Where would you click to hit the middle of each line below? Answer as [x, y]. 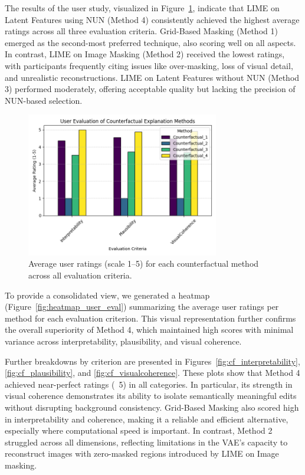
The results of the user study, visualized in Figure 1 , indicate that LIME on [142, 8]
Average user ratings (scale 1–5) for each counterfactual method [144, 263]
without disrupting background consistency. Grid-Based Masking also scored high [152, 407]
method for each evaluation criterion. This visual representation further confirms [150, 318]
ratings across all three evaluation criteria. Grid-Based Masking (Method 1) [141, 31]
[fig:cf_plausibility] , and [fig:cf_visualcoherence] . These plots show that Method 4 [152, 373]
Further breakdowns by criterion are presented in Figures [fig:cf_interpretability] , [152, 361]
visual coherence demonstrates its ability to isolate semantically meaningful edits [151, 396]
